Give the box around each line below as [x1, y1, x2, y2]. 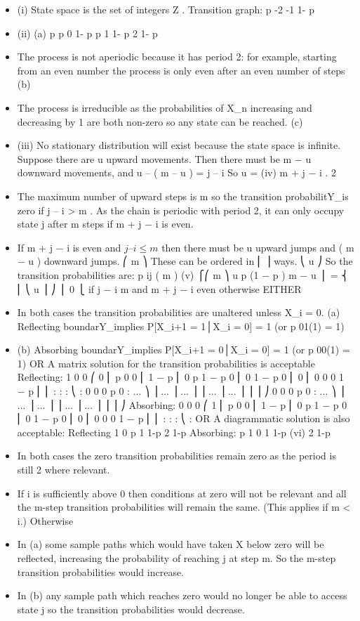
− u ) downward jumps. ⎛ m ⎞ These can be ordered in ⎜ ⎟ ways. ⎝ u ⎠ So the [17, 254, 353, 268]
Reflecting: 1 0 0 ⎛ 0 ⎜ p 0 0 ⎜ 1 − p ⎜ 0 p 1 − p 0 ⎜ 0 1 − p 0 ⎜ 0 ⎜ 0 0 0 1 [17, 370, 344, 384]
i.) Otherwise [17, 513, 74, 528]
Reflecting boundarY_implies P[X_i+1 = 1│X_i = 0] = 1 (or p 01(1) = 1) [17, 318, 345, 333]
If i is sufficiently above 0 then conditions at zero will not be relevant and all [17, 485, 347, 500]
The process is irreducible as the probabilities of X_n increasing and [17, 100, 312, 115]
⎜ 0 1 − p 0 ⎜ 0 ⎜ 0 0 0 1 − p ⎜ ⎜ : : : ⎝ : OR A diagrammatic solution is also [17, 411, 350, 426]
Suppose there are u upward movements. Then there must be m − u [17, 151, 312, 166]
